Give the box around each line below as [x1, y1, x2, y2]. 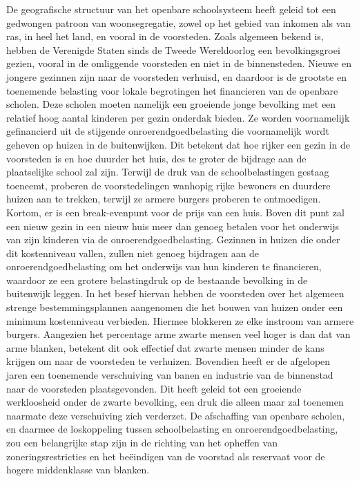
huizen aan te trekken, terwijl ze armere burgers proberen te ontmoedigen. [6, 191, 321, 206]
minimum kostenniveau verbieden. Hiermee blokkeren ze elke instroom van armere [6, 313, 354, 328]
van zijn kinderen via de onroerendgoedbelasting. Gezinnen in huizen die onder [6, 232, 340, 247]
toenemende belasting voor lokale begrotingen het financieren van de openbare [6, 83, 338, 97]
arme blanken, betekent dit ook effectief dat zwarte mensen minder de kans [6, 340, 324, 355]
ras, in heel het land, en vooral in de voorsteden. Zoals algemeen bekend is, [6, 29, 324, 44]
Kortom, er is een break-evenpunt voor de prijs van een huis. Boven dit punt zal [6, 205, 345, 219]
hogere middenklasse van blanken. [6, 462, 150, 477]
